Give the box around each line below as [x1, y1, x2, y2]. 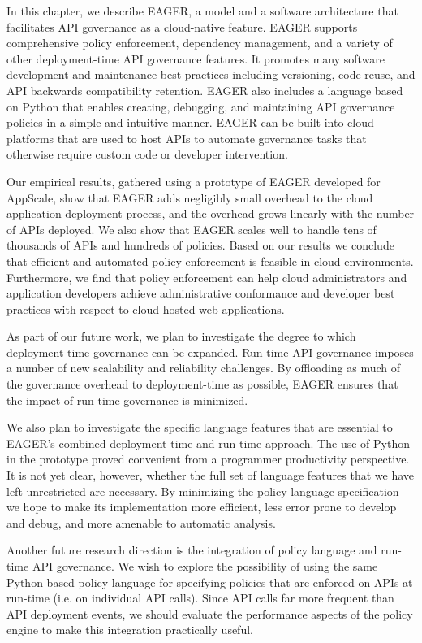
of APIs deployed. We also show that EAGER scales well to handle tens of [6, 220, 377, 237]
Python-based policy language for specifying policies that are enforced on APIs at [6, 573, 413, 590]
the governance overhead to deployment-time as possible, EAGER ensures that [6, 376, 398, 393]
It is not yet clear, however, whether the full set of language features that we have [6, 467, 414, 484]
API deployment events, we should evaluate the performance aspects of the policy [6, 605, 413, 622]
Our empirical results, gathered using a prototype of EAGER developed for [6, 172, 381, 189]
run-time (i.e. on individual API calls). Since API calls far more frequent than [6, 589, 394, 606]
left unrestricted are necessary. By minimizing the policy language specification [6, 482, 399, 499]
